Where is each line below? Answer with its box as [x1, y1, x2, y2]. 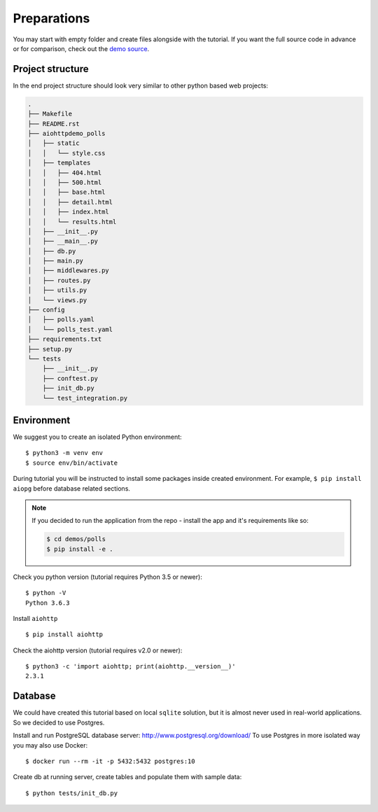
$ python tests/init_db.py [25, 789, 118, 797]
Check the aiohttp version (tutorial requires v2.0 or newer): [13, 646, 183, 654]
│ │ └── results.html [27, 218, 117, 225]
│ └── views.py [27, 296, 87, 304]
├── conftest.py [42, 374, 98, 382]
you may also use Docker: [13, 741, 88, 749]
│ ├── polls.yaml [27, 316, 94, 323]
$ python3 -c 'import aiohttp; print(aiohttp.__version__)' [25, 662, 236, 671]
